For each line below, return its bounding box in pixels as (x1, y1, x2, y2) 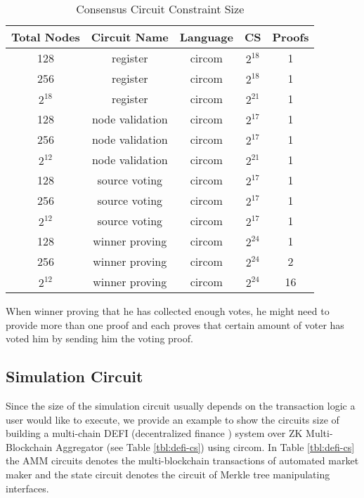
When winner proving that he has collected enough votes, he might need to (6, 304, 330, 318)
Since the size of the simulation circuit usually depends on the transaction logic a (6, 398, 356, 412)
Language (179, 29, 233, 45)
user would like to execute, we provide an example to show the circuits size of (6, 412, 339, 426)
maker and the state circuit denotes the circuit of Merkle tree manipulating (6, 466, 330, 481)
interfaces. (6, 480, 49, 495)
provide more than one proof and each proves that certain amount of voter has (6, 317, 344, 332)
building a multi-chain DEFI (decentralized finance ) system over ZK (6, 426, 303, 440)
